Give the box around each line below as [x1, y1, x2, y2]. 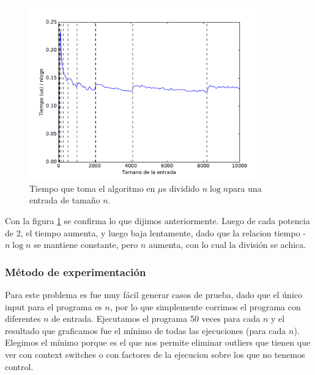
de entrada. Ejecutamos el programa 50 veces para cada [51, 312, 261, 325]
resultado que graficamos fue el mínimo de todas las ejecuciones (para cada [5, 324, 286, 337]
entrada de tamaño [29, 194, 100, 206]
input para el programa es [5, 300, 102, 313]
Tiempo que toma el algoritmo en [29, 181, 155, 194]
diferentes [5, 312, 41, 325]
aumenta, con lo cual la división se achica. [148, 238, 306, 251]
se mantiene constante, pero [34, 238, 138, 251]
